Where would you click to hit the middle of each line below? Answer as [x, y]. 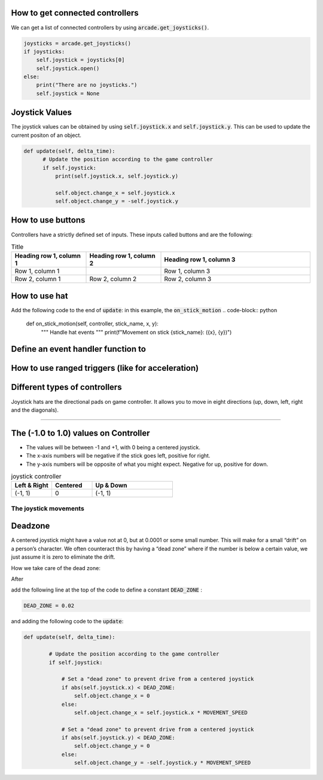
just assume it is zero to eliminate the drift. [63, 557]
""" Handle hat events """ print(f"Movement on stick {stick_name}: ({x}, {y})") [136, 332]
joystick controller [36, 477]
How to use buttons [48, 220]
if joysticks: [44, 51]
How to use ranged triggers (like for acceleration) [105, 368]
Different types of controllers [66, 387]
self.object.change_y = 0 [112, 746]
